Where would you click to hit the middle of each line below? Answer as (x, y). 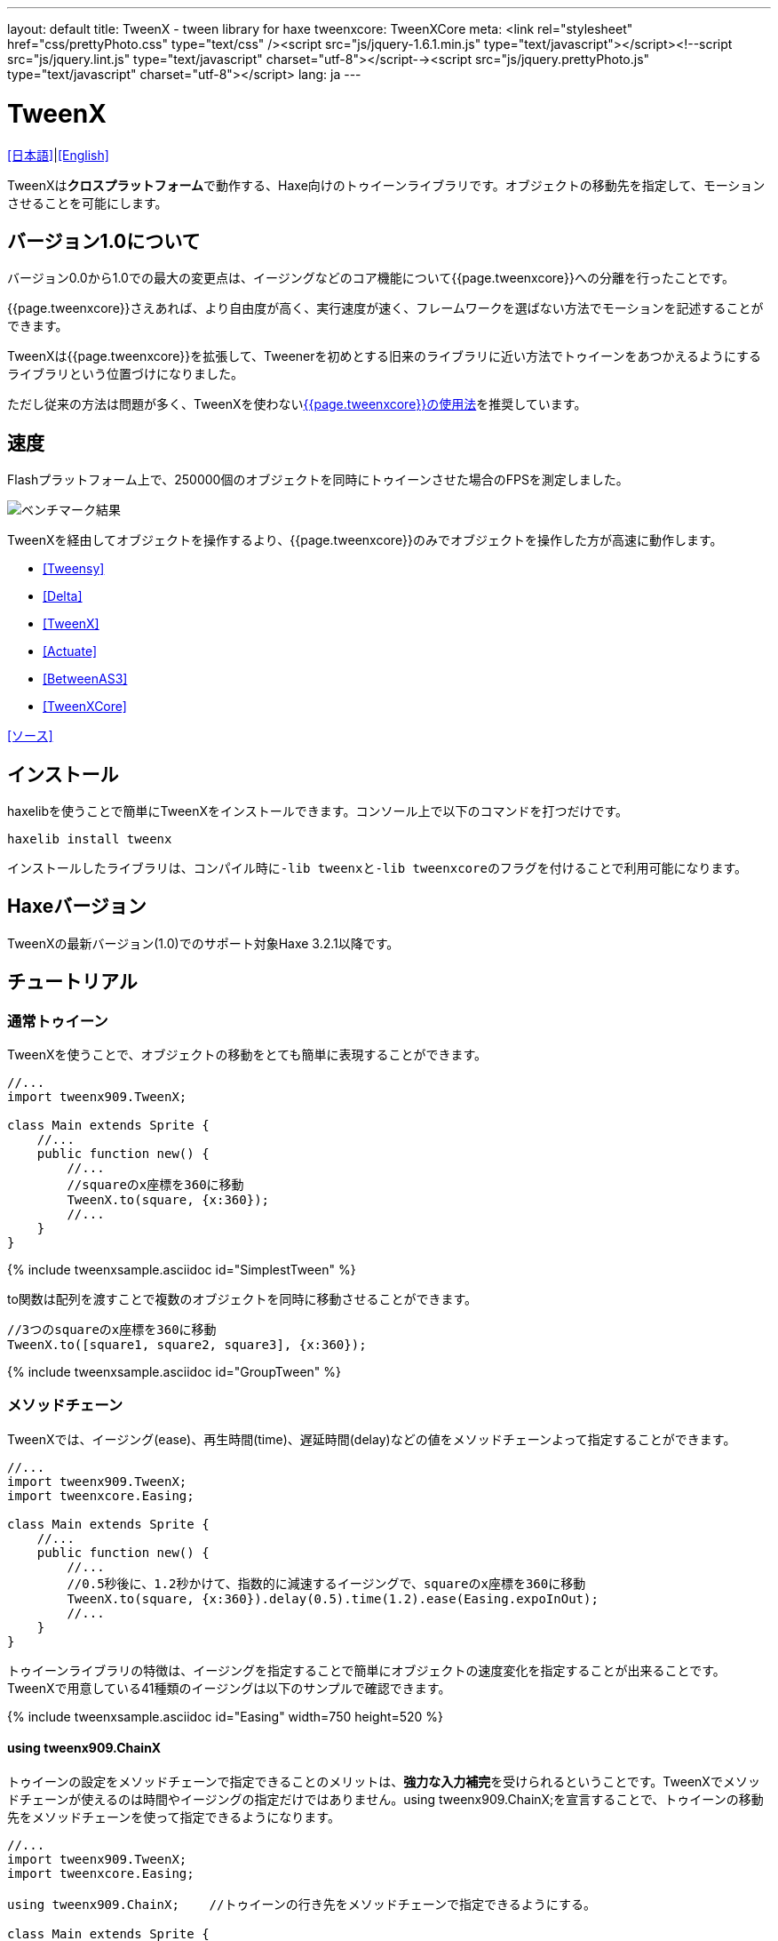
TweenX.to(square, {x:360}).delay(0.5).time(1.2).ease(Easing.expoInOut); (333, 1598)
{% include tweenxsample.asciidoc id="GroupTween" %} (175, 1372)
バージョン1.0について (104, 241)
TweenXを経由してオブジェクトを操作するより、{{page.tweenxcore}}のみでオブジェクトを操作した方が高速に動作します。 (365, 540)
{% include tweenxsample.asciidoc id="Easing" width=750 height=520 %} (226, 1716)
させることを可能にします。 (87, 203)
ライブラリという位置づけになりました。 (125, 374)
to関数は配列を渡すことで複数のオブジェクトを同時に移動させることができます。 (242, 1299)
